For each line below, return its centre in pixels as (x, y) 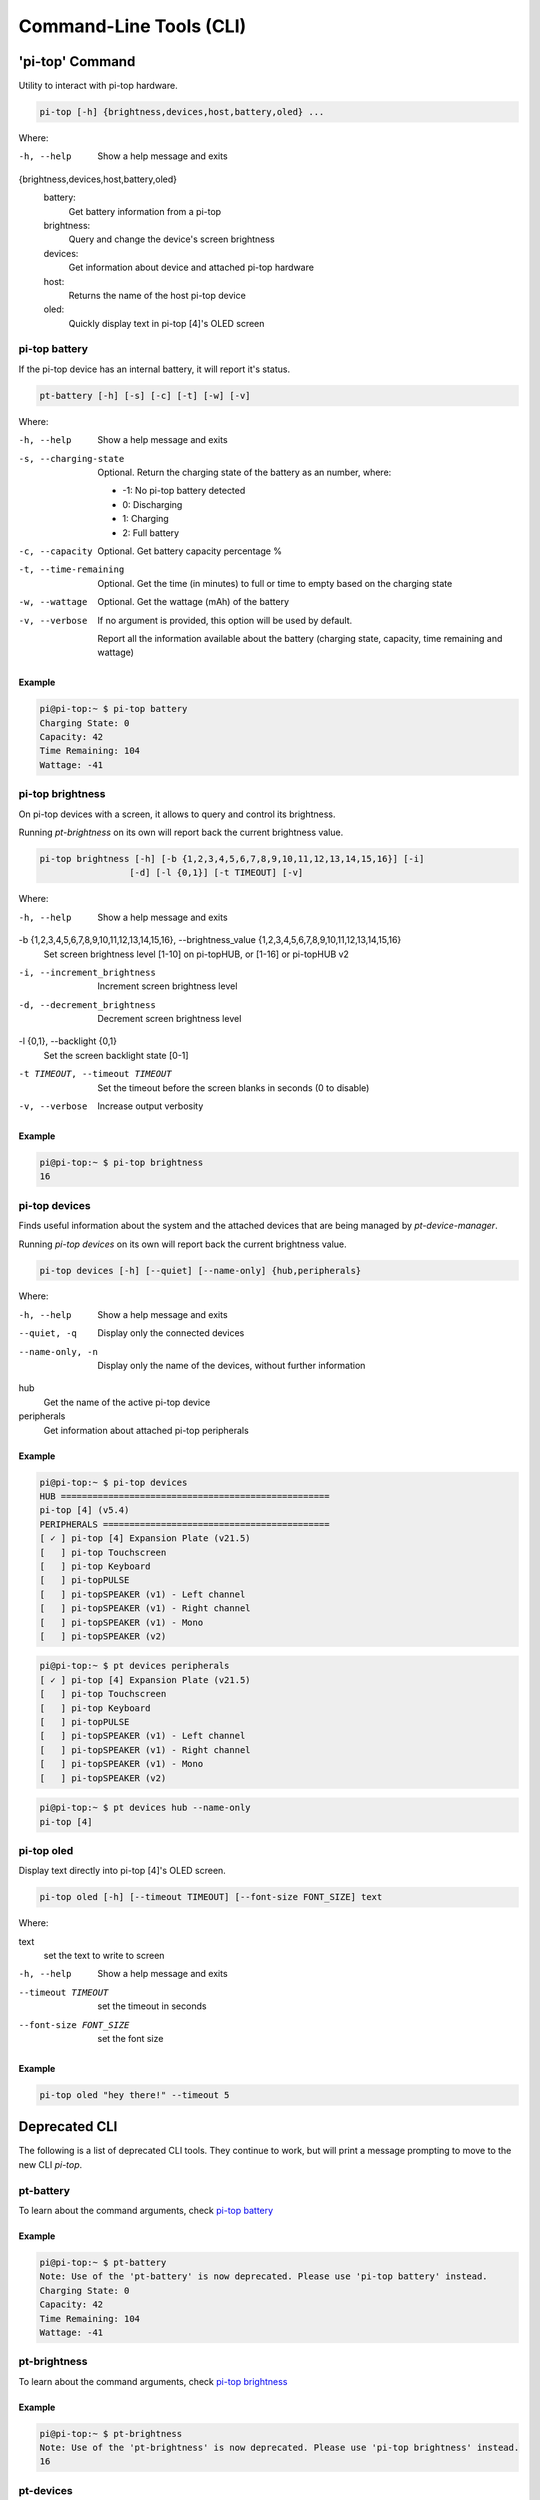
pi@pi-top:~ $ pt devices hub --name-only (145, 1808)
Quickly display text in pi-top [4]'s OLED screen (166, 323)
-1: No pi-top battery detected (184, 491)
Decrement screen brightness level (169, 1019)
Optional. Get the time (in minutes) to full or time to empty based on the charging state (275, 583)
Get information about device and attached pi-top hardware (191, 267)
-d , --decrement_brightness (87, 1004)
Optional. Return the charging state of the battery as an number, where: (244, 472)
